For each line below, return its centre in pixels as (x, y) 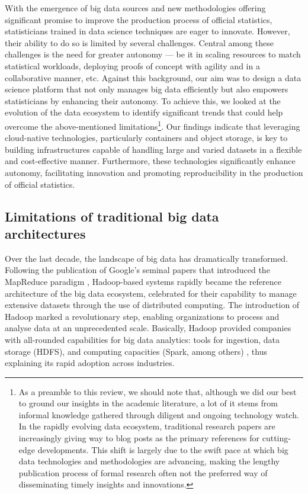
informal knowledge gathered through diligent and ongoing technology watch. (159, 414)
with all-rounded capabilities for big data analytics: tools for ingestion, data (142, 339)
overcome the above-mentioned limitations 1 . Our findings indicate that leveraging (153, 125)
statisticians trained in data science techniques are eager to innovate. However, (147, 31)
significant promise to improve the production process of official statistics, (139, 19)
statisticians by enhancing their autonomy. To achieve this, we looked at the (143, 100)
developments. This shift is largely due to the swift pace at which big (163, 449)
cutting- (276, 438)
